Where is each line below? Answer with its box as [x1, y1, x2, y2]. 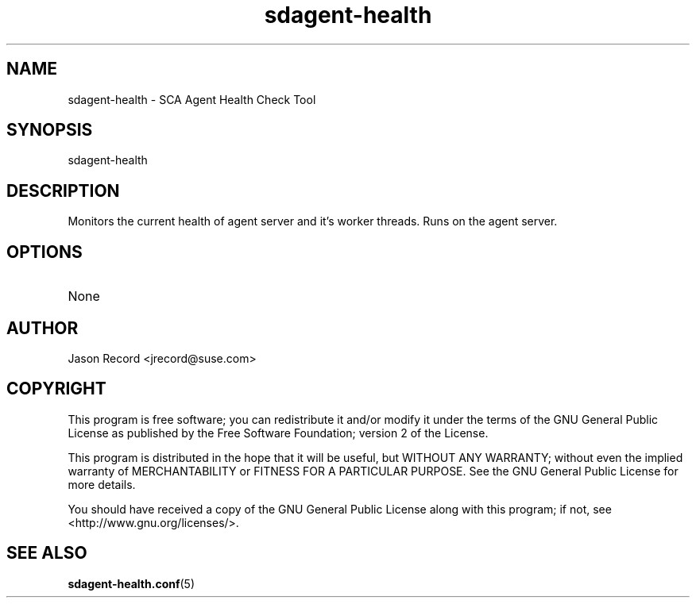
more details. [68, 477, 136, 491]
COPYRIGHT [6, 379, 106, 399]
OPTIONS [6, 241, 83, 262]
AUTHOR [6, 317, 79, 338]
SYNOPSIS [6, 120, 93, 140]
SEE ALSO [6, 543, 87, 564]
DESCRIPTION [6, 180, 120, 201]
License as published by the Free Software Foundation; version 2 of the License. [68, 425, 489, 440]
